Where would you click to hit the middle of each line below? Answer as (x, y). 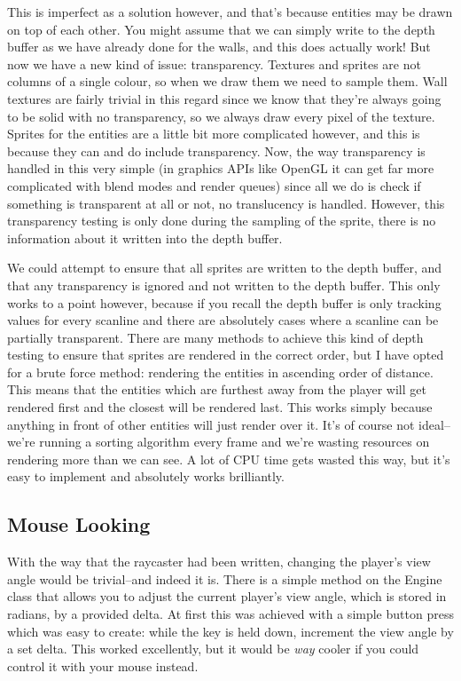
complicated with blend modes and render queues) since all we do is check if (214, 185)
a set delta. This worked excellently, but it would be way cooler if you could (213, 649)
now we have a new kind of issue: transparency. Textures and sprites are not (214, 63)
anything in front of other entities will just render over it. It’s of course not (211, 424)
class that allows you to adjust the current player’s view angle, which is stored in (227, 596)
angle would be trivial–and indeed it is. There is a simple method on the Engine (225, 578)
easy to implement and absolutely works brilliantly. (146, 476)
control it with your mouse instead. (103, 665)
